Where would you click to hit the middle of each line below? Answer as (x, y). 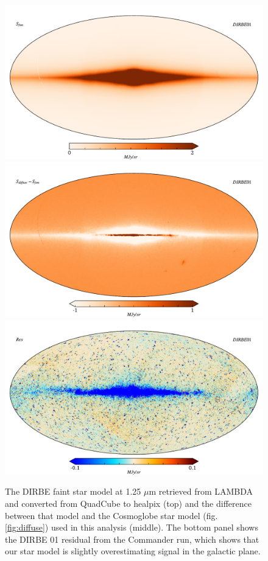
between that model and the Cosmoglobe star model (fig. (111, 515)
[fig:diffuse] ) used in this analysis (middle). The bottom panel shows (132, 527)
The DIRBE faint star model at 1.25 (73, 491)
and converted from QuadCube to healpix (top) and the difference (128, 504)
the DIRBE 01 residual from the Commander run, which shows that (132, 539)
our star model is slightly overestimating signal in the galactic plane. (133, 551)
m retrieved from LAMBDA (201, 491)
